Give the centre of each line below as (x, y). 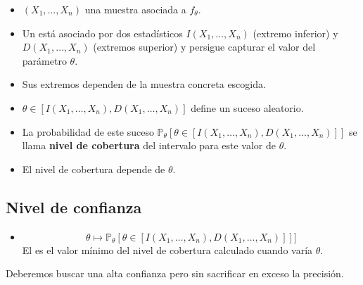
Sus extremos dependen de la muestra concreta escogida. (144, 84)
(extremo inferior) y (295, 33)
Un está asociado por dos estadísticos (102, 33)
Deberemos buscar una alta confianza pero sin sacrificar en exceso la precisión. (175, 273)
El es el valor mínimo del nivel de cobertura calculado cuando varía (167, 249)
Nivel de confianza (74, 207)
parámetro (44, 60)
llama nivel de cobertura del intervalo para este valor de (149, 145)
